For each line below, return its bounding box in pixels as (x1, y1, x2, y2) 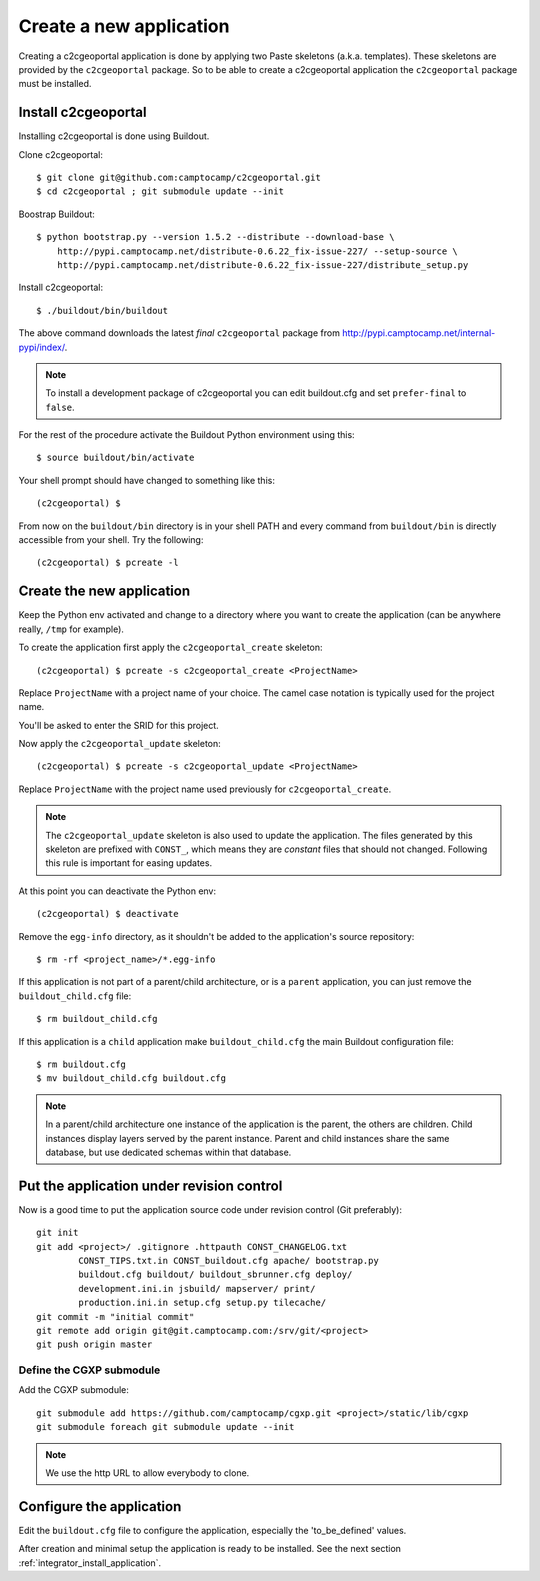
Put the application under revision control (18, 1177, 283, 1194)
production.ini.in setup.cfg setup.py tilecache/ (78, 1297, 327, 1309)
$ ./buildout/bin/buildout (36, 305, 169, 316)
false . (45, 401, 75, 413)
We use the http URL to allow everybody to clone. (45, 1467, 250, 1479)
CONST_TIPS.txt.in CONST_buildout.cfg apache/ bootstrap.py (78, 1255, 379, 1266)
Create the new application (18, 583, 191, 600)
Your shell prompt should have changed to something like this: (18, 474, 275, 486)
